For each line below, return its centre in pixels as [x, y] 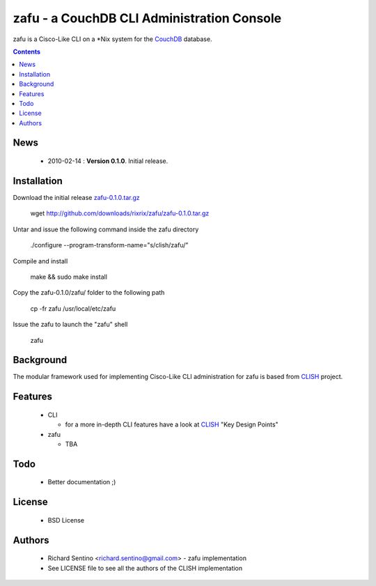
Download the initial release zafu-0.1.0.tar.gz [77, 197]
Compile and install [40, 261]
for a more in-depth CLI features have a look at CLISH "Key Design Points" [172, 424]
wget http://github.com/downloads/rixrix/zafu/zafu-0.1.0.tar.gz [120, 213]
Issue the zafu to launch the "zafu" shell [70, 325]
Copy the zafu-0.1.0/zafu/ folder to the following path [89, 293]
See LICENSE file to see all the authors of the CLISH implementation [145, 568]
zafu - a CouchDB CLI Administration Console [147, 18]
